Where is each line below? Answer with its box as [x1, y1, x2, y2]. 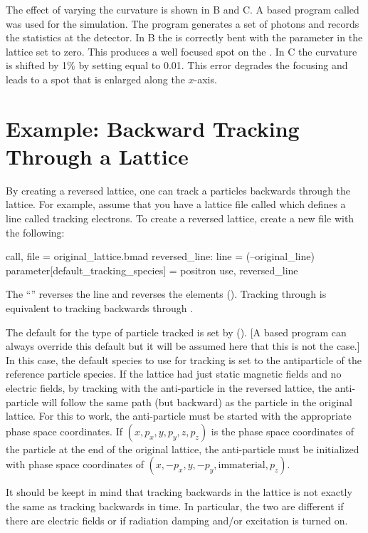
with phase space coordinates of [6, 457, 144, 472]
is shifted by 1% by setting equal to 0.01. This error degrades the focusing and [6, 58, 348, 73]
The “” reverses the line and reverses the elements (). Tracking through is [6, 286, 327, 301]
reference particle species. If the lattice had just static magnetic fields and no [6, 366, 342, 381]
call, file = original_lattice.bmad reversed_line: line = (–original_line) [6, 249, 315, 264]
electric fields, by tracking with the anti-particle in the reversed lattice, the [6, 381, 332, 395]
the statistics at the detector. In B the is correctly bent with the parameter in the [6, 30, 363, 45]
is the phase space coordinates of [211, 423, 354, 438]
